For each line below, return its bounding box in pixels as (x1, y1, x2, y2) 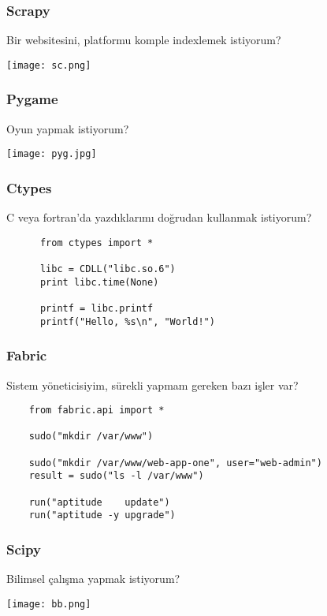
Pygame (6, 89, 58, 109)
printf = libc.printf (39, 303, 154, 315)
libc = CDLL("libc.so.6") (39, 263, 176, 275)
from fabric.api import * (28, 405, 165, 416)
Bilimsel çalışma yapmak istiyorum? (6, 570, 180, 587)
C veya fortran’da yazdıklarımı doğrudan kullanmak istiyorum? (6, 209, 312, 226)
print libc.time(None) (39, 276, 159, 288)
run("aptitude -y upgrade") (28, 510, 176, 521)
